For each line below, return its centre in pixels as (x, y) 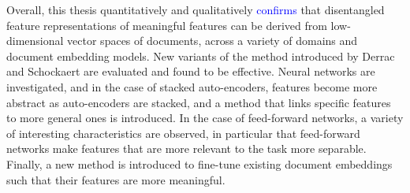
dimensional (35, 41)
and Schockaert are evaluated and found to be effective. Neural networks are (191, 71)
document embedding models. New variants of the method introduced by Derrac (201, 56)
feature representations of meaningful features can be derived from (167, 25)
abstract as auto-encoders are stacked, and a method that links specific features (199, 102)
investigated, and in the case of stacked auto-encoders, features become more (192, 86)
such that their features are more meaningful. (116, 179)
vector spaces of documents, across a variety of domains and (212, 41)
